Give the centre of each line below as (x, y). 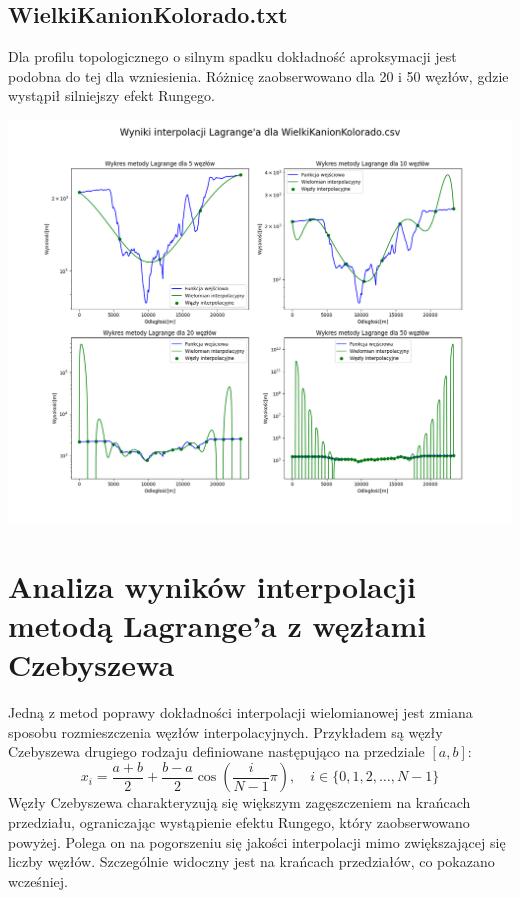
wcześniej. (38, 880)
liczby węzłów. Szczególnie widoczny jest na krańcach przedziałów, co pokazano (251, 861)
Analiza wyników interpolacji (212, 585)
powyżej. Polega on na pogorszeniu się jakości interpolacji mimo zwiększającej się (257, 841)
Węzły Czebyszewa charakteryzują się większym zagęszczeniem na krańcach (239, 802)
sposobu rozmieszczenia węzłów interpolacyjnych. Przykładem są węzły (225, 731)
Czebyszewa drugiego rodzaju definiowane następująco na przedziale (216, 751)
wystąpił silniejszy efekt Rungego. (111, 95)
